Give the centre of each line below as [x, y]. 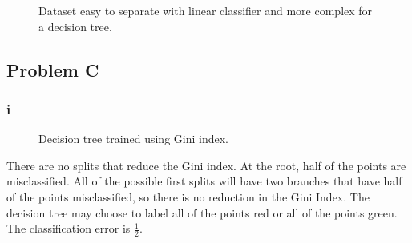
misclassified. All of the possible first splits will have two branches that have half [204, 181]
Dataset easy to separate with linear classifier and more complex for [206, 10]
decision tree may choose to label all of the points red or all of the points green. [202, 212]
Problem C [53, 69]
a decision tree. [75, 26]
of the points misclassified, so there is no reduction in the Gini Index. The [188, 196]
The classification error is [69, 228]
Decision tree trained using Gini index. [133, 139]
